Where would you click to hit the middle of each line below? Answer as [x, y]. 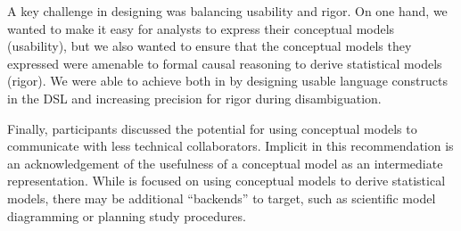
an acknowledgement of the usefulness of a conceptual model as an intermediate [225, 163]
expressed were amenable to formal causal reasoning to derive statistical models [225, 63]
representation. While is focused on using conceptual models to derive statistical [226, 181]
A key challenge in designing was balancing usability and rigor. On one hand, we [227, 11]
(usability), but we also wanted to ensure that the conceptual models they [210, 46]
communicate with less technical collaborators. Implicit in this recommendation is [230, 146]
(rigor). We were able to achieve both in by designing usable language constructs [227, 81]
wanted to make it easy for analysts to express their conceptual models [201, 28]
